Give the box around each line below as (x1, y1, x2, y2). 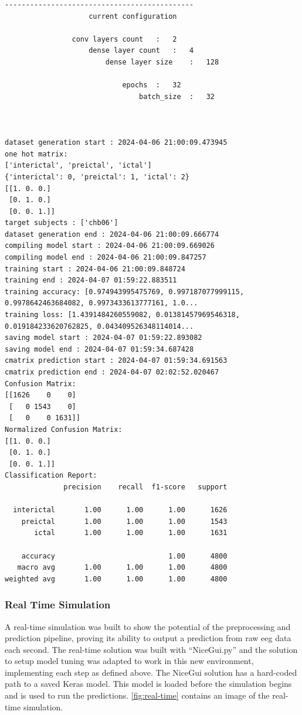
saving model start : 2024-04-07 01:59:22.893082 (5, 333, 202, 342)
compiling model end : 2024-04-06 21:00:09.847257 (5, 253, 206, 262)
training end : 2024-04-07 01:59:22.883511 (5, 276, 177, 285)
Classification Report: (5, 471, 97, 480)
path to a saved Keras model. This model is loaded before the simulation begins (5, 677, 292, 690)
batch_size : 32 (139, 92, 215, 101)
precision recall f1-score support (63, 482, 228, 491)
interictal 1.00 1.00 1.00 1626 (13, 506, 228, 515)
